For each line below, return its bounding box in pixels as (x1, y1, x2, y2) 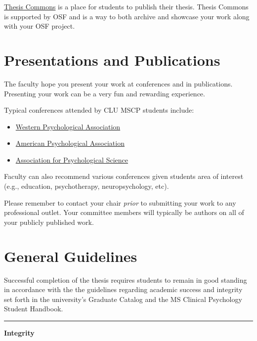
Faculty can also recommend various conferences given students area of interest (4, 171, 244, 181)
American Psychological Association (15, 138, 125, 148)
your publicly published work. (4, 216, 94, 227)
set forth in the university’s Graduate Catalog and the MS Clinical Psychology (4, 294, 242, 304)
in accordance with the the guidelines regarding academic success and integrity (4, 284, 243, 295)
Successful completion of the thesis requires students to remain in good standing (4, 274, 247, 285)
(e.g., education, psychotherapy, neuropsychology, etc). (4, 181, 169, 191)
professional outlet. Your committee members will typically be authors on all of (4, 207, 244, 217)
